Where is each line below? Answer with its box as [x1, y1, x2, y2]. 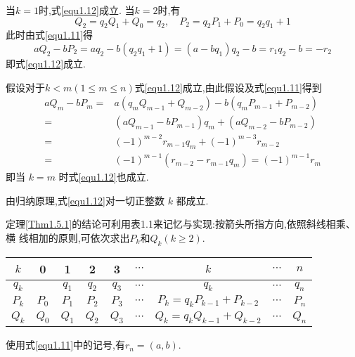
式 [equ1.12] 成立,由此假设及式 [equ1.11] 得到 [134, 79, 322, 94]
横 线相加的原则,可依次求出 [6, 230, 130, 245]
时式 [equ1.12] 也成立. [58, 169, 149, 184]
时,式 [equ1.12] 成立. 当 [38, 3, 135, 17]
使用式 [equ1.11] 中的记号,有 [6, 337, 125, 352]
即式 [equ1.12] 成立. [6, 56, 86, 70]
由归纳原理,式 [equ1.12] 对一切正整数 [6, 193, 164, 207]
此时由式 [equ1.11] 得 [6, 27, 93, 42]
